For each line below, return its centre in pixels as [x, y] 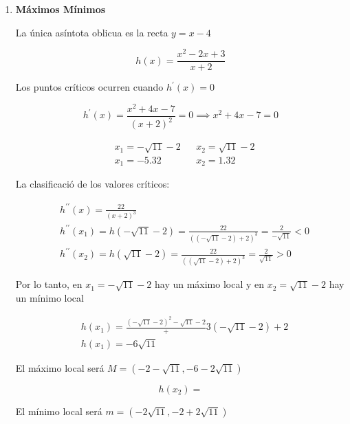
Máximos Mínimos [61, 9]
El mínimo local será [59, 411]
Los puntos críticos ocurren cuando [89, 87]
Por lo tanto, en [49, 284]
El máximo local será [60, 368]
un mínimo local [50, 297]
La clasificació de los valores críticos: [92, 184]
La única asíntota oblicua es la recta [92, 32]
